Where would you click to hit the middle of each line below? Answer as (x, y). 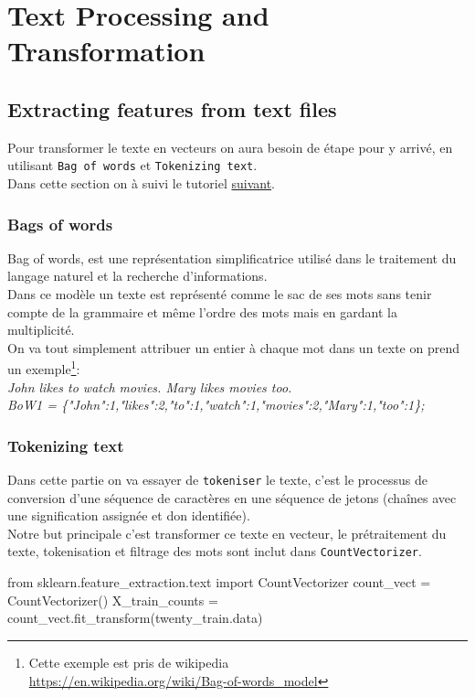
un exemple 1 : (44, 368)
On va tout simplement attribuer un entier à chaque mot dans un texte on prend (233, 347)
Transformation (106, 51)
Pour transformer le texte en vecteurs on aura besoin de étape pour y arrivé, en (230, 147)
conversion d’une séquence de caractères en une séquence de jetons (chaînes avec (232, 497)
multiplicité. (41, 330)
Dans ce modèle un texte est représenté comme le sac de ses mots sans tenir (220, 294)
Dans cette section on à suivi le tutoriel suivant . (141, 183)
